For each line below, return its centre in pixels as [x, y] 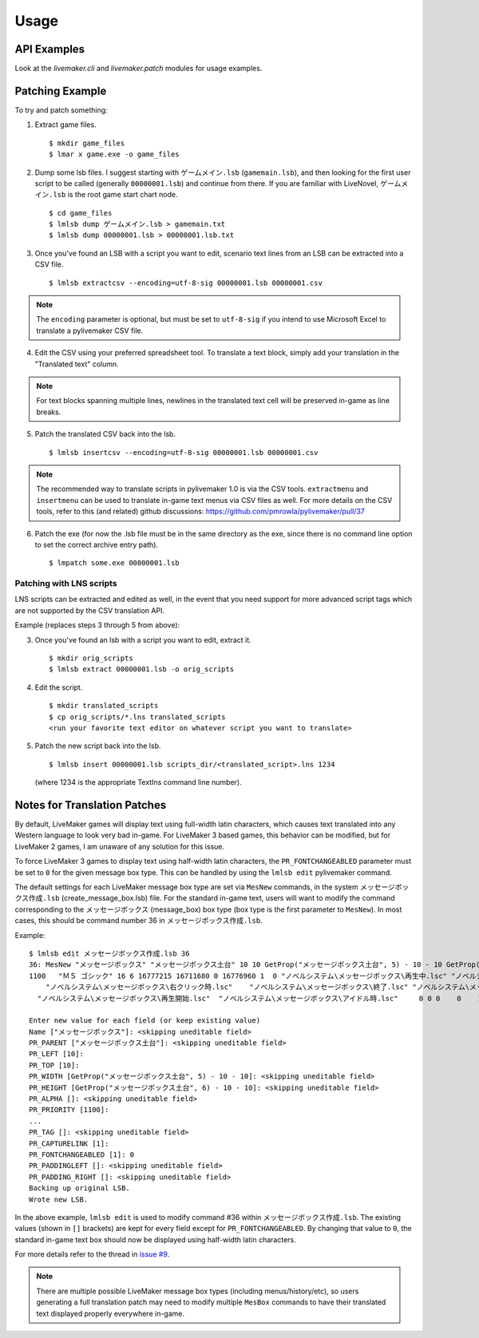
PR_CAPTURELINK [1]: [69, 1143]
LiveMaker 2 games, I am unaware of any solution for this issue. [120, 846]
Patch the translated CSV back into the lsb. [105, 434]
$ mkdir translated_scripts [104, 706]
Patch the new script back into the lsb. [98, 746]
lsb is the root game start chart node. [115, 195]
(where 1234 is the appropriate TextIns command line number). [139, 782]
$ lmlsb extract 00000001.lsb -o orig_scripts [142, 669]
